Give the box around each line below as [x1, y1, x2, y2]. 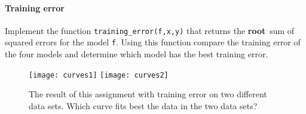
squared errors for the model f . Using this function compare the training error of [5, 36, 301, 48]
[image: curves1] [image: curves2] [29, 70, 169, 79]
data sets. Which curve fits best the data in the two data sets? [29, 99, 258, 112]
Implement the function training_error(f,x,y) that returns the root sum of [5, 24, 295, 36]
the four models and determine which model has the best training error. [5, 48, 268, 60]
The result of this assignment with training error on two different [29, 88, 267, 100]
